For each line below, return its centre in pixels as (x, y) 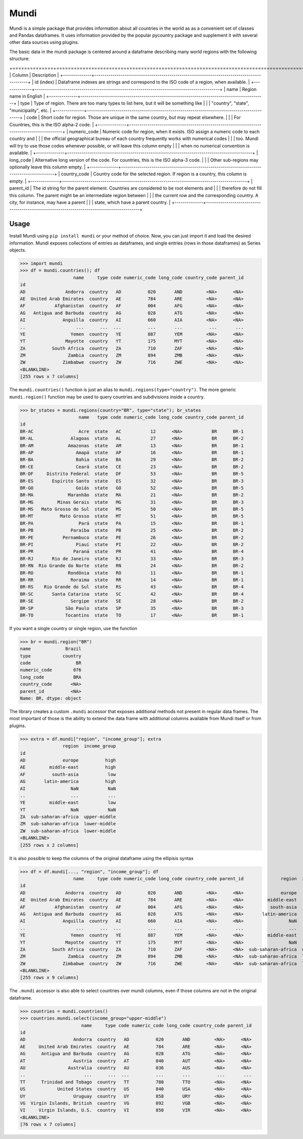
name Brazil (51, 649)
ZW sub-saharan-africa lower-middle (68, 831)
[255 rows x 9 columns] (49, 978)
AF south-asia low (68, 774)
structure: (19, 59)
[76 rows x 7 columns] (48, 1125)
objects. (18, 250)
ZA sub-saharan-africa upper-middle (68, 817)
